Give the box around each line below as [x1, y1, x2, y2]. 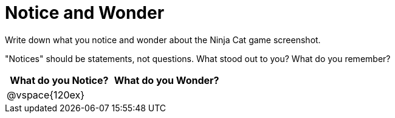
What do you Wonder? [114, 74, 219, 86]
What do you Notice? [10, 74, 109, 86]
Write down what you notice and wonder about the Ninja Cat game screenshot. [5, 34, 321, 45]
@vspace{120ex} [7, 88, 84, 101]
